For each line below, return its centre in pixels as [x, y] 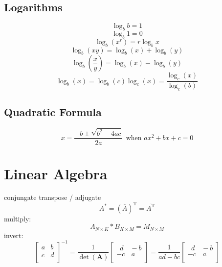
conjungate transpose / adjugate [53, 197]
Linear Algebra [56, 173]
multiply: [18, 218]
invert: [14, 235]
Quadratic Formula [53, 112]
